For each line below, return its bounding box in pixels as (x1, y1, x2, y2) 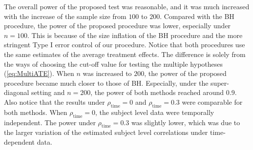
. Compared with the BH (160, 11, 234, 21)
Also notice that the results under (4, 96, 105, 107)
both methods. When (4, 107, 67, 117)
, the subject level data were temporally (95, 107, 214, 117)
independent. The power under (4, 117, 96, 127)
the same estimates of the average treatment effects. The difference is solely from (4, 49, 246, 59)
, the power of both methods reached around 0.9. (90, 87, 237, 97)
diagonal (4, 87, 29, 97)
